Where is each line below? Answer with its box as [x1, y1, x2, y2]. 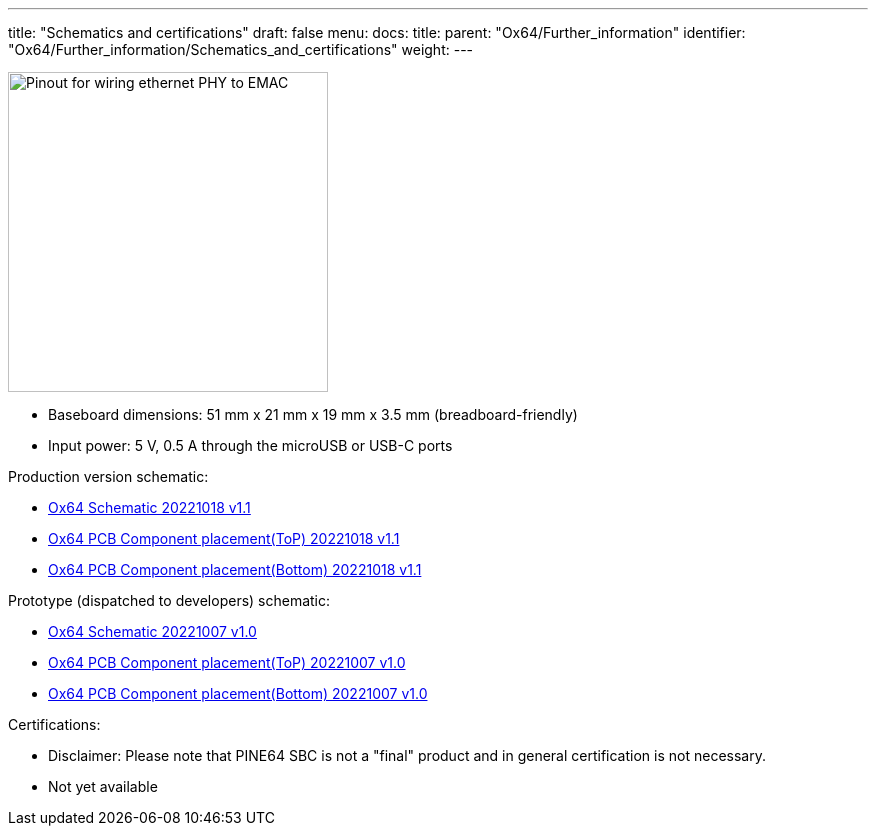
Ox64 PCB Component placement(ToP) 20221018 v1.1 [48, 530, 400, 547]
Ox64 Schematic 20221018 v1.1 [48, 499, 251, 516]
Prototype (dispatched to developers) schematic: [8, 592, 331, 609]
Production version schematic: [8, 468, 209, 485]
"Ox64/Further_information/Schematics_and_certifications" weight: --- [8, 41, 474, 58]
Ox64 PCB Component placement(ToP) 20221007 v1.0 [48, 654, 406, 671]
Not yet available [48, 778, 158, 795]
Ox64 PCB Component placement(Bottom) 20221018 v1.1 [48, 561, 422, 578]
